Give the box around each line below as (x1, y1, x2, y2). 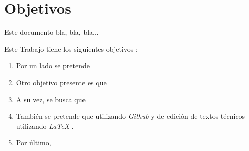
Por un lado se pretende (16, 60, 90, 71)
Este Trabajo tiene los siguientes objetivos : (4, 43, 138, 54)
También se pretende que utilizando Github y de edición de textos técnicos (16, 111, 245, 121)
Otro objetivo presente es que (16, 77, 107, 87)
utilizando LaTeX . (16, 120, 74, 131)
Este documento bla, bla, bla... (4, 27, 99, 37)
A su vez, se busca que (16, 94, 86, 104)
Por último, (16, 137, 51, 148)
